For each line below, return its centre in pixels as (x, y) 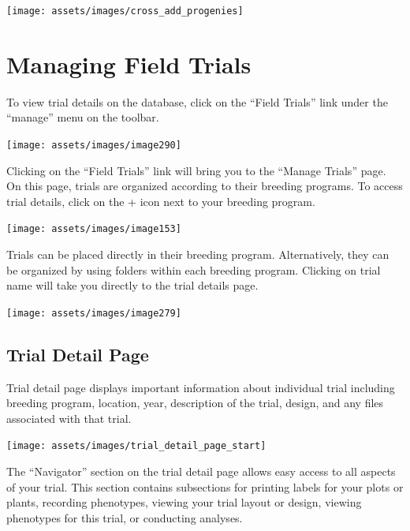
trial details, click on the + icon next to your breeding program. (161, 201)
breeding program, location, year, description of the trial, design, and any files (195, 403)
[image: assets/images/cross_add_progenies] (125, 11)
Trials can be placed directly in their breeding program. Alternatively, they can (198, 254)
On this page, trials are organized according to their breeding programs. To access (205, 186)
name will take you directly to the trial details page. (132, 285)
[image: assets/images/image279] (94, 313)
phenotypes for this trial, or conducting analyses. (125, 517)
